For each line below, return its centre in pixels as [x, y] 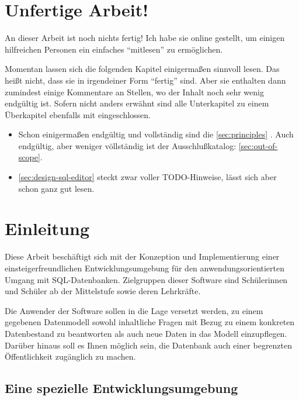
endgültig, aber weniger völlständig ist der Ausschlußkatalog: [127, 145]
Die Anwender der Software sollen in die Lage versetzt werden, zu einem [134, 310]
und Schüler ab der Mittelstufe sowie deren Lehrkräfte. [103, 291]
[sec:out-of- [258, 145]
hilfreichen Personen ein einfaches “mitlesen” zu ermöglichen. [114, 49]
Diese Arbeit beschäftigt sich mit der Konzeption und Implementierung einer [142, 256]
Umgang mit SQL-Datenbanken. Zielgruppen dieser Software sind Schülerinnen [146, 279]
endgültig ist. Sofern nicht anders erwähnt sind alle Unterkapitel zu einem [137, 103]
